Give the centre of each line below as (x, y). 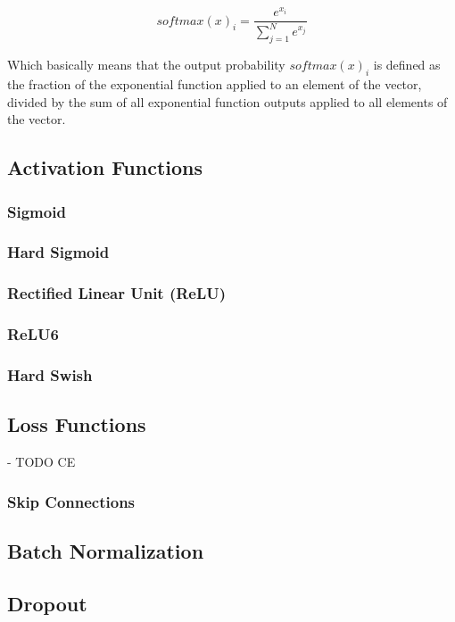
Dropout (47, 603)
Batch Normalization (106, 550)
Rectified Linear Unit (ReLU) (117, 293)
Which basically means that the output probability (146, 65)
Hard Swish (50, 374)
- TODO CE (41, 462)
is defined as (407, 65)
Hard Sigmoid (58, 252)
